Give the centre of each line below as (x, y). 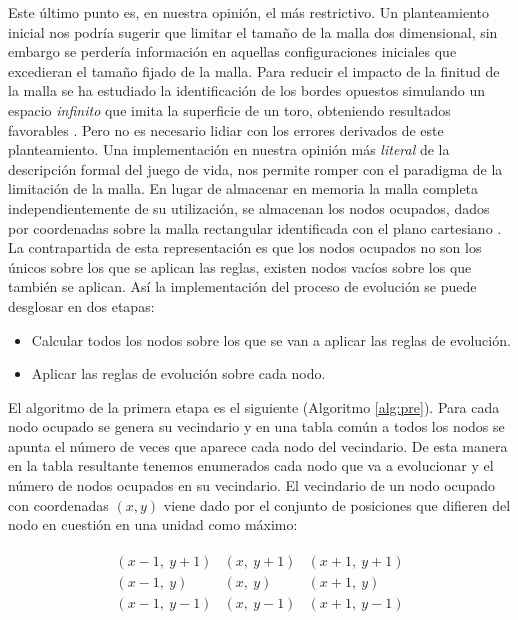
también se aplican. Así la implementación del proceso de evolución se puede (242, 286)
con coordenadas (58, 504)
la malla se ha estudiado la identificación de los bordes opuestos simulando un (246, 90)
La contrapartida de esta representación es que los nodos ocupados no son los (245, 247)
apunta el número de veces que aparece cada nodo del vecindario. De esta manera (258, 445)
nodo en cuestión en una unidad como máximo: (153, 524)
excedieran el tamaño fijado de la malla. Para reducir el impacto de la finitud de (254, 70)
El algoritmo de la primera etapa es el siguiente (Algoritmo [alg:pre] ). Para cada (254, 406)
